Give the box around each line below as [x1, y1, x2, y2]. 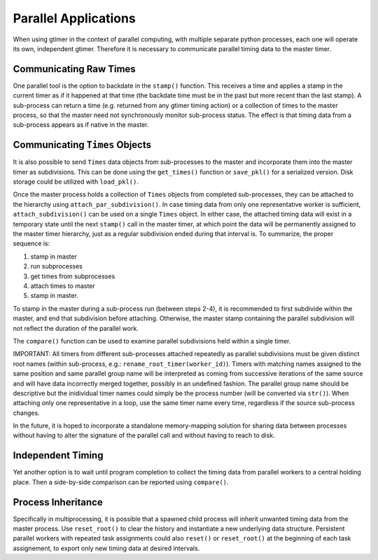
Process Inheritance [13, 496, 103, 508]
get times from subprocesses [30, 272, 115, 280]
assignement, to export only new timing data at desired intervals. [13, 544, 200, 552]
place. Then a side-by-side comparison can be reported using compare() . [13, 477, 229, 486]
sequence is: [13, 239, 50, 248]
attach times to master [30, 282, 96, 290]
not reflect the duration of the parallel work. [13, 324, 139, 332]
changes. [13, 409, 40, 417]
